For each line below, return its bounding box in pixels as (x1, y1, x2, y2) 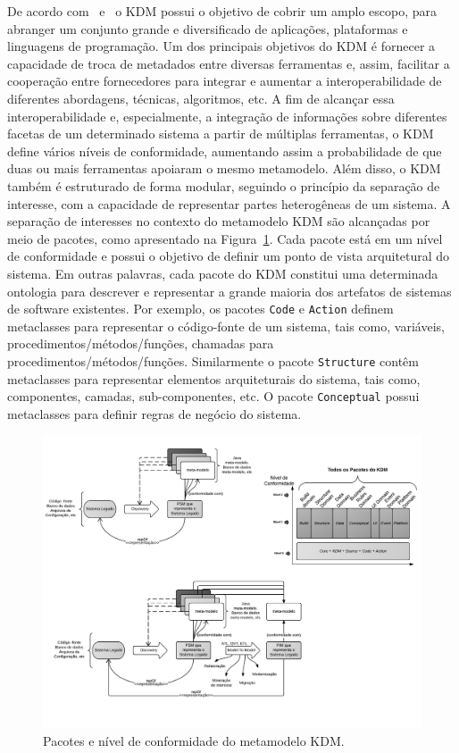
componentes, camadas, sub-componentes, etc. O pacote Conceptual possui (7, 387, 420, 406)
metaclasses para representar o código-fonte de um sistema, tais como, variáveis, (7, 316, 445, 335)
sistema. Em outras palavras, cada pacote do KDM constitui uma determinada (7, 264, 438, 282)
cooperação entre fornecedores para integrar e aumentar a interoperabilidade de (7, 71, 442, 90)
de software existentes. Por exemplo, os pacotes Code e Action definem (7, 299, 394, 318)
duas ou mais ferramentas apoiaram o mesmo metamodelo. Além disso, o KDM (7, 159, 441, 178)
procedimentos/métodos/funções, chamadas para (7, 334, 274, 353)
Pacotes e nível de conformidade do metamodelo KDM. (43, 731, 345, 749)
